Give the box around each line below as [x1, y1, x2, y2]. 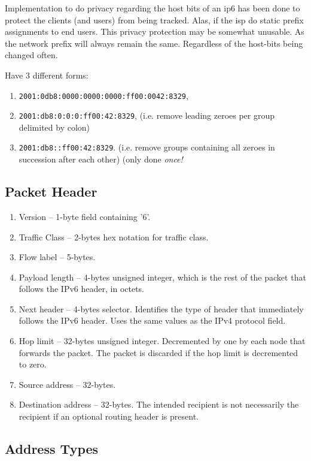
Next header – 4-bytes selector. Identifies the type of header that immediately [19, 302, 304, 315]
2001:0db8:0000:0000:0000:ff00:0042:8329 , [19, 89, 188, 101]
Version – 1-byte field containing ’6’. [19, 210, 151, 222]
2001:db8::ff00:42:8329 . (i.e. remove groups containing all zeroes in [19, 141, 275, 153]
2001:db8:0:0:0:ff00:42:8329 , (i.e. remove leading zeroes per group [19, 109, 275, 122]
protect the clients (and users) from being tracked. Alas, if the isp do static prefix [5, 13, 304, 26]
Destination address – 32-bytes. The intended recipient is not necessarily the [19, 398, 299, 411]
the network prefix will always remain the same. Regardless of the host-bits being [5, 37, 303, 49]
